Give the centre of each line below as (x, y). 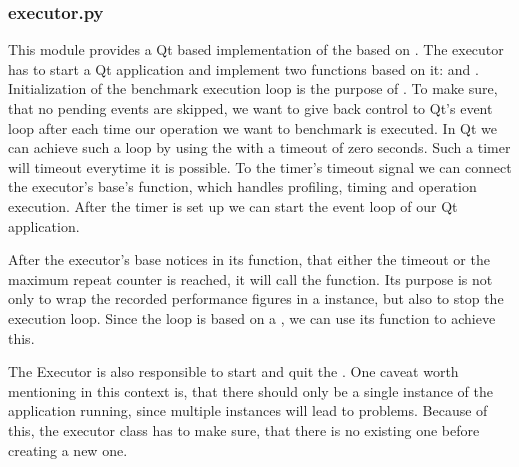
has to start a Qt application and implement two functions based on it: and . (243, 68)
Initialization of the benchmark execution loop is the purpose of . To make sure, (253, 88)
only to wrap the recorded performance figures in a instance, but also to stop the (256, 298)
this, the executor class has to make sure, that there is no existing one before (244, 429)
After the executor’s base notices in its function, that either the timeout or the (249, 259)
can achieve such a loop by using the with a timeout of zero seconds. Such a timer (259, 147)
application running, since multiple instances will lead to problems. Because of (248, 410)
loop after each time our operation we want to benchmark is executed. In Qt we (253, 127)
